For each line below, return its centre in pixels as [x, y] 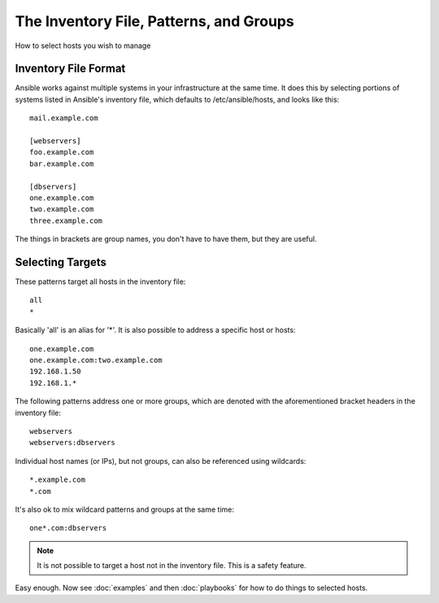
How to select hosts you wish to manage [83, 46]
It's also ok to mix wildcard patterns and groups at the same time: [125, 509]
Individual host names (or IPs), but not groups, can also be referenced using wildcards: [161, 461]
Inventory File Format [70, 69]
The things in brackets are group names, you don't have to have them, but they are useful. [166, 239]
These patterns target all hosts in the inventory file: [100, 282]
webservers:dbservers [72, 443]
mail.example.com [64, 118]
